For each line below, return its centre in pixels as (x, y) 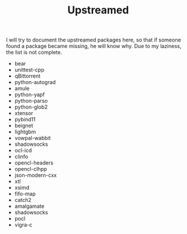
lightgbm (25, 132)
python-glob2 (31, 107)
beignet (24, 125)
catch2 (23, 200)
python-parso (31, 101)
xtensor (24, 113)
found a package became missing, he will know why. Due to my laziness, (94, 46)
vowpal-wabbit (32, 138)
